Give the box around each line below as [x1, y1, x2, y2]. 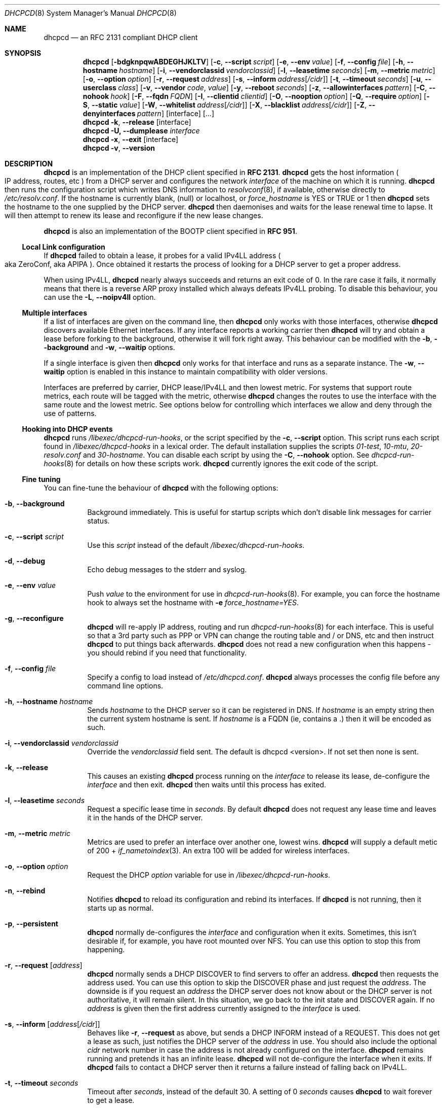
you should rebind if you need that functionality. [87, 648, 247, 657]
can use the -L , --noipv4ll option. [44, 293, 156, 301]
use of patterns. [44, 409, 97, 418]
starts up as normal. [87, 904, 154, 912]
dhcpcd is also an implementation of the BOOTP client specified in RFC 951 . [44, 227, 297, 235]
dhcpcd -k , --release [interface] [83, 118, 191, 126]
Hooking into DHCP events [22, 425, 113, 433]
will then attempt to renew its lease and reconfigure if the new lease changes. [5, 211, 263, 220]
